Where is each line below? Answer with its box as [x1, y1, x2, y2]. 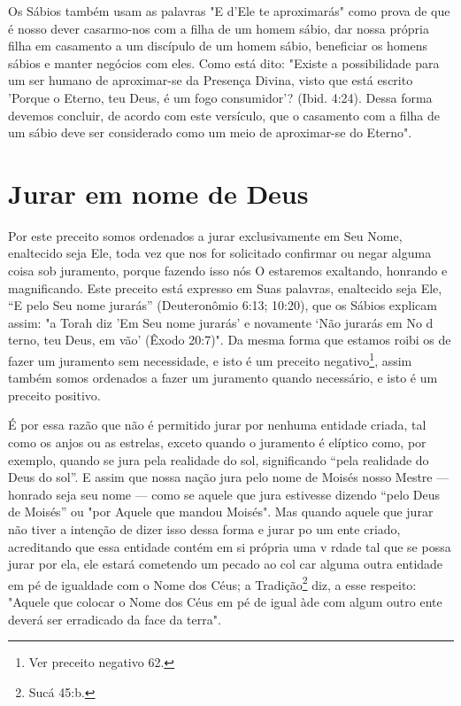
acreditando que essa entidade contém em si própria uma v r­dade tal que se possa [8, 537, 451, 555]
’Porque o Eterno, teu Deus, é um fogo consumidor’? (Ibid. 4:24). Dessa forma [8, 88, 433, 106]
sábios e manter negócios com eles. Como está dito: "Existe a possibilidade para [8, 53, 440, 72]
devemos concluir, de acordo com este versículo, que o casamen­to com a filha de [8, 105, 440, 124]
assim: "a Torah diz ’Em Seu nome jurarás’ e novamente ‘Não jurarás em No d [8, 313, 434, 331]
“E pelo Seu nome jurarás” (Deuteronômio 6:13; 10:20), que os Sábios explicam [8, 296, 437, 314]
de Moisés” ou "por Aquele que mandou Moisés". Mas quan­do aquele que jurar [8, 502, 434, 521]
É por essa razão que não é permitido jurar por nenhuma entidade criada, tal [8, 415, 426, 434]
